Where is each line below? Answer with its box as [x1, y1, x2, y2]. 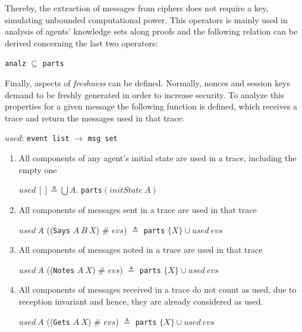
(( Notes [46, 263, 75, 275]
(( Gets [46, 315, 70, 327]
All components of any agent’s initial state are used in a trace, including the [18, 152, 297, 164]
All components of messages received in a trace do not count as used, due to [18, 283, 297, 296]
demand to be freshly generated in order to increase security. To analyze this [5, 88, 284, 101]
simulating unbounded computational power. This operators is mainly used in [5, 13, 288, 26]
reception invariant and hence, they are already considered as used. [18, 295, 263, 307]
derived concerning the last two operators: [5, 36, 158, 49]
